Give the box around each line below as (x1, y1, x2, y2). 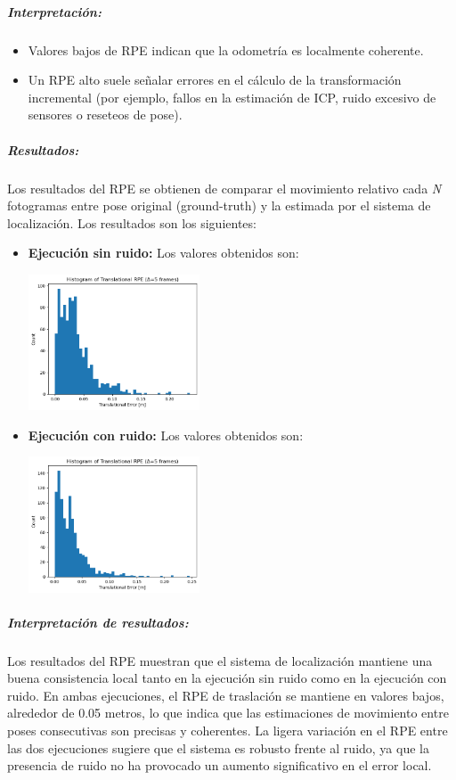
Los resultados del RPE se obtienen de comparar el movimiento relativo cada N (7, 178, 442, 197)
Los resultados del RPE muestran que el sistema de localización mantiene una (7, 651, 433, 669)
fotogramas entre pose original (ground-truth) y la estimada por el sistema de (7, 196, 431, 215)
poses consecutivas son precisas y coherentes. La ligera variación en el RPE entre (7, 721, 448, 740)
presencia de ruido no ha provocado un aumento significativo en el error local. (7, 756, 432, 775)
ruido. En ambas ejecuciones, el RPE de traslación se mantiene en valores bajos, (7, 686, 444, 704)
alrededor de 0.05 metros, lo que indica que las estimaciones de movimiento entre (7, 703, 449, 722)
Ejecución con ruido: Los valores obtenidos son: (28, 425, 304, 444)
